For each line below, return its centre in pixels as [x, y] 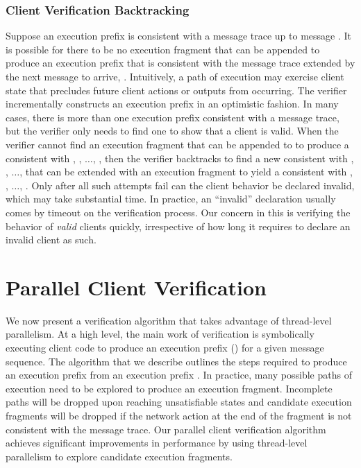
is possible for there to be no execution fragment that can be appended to [163, 49]
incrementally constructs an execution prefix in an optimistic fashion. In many [172, 104]
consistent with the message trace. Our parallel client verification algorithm [166, 429]
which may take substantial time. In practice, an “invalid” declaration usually [171, 199]
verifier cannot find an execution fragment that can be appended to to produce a [177, 144]
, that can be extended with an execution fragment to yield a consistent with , [186, 172]
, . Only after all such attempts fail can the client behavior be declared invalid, [187, 185]
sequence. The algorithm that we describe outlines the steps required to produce [176, 361]
